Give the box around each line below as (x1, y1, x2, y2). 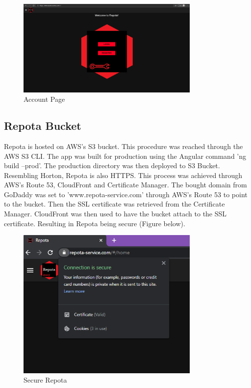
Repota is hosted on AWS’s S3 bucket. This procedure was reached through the (4, 141, 243, 151)
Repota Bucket (4, 118, 81, 133)
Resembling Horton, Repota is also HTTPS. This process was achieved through (4, 170, 243, 180)
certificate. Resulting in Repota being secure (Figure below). (4, 218, 185, 228)
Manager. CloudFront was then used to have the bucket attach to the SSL (4, 209, 227, 219)
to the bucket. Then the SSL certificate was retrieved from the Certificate (4, 199, 225, 209)
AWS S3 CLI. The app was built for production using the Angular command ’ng (4, 150, 247, 161)
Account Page (24, 94, 65, 104)
